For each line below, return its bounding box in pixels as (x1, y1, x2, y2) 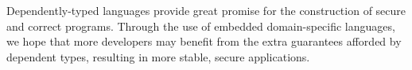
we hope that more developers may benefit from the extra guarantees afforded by (6, 33, 402, 50)
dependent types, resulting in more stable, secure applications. (6, 48, 310, 64)
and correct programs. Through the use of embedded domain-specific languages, (6, 17, 395, 34)
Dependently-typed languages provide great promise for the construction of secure (6, 2, 406, 18)
